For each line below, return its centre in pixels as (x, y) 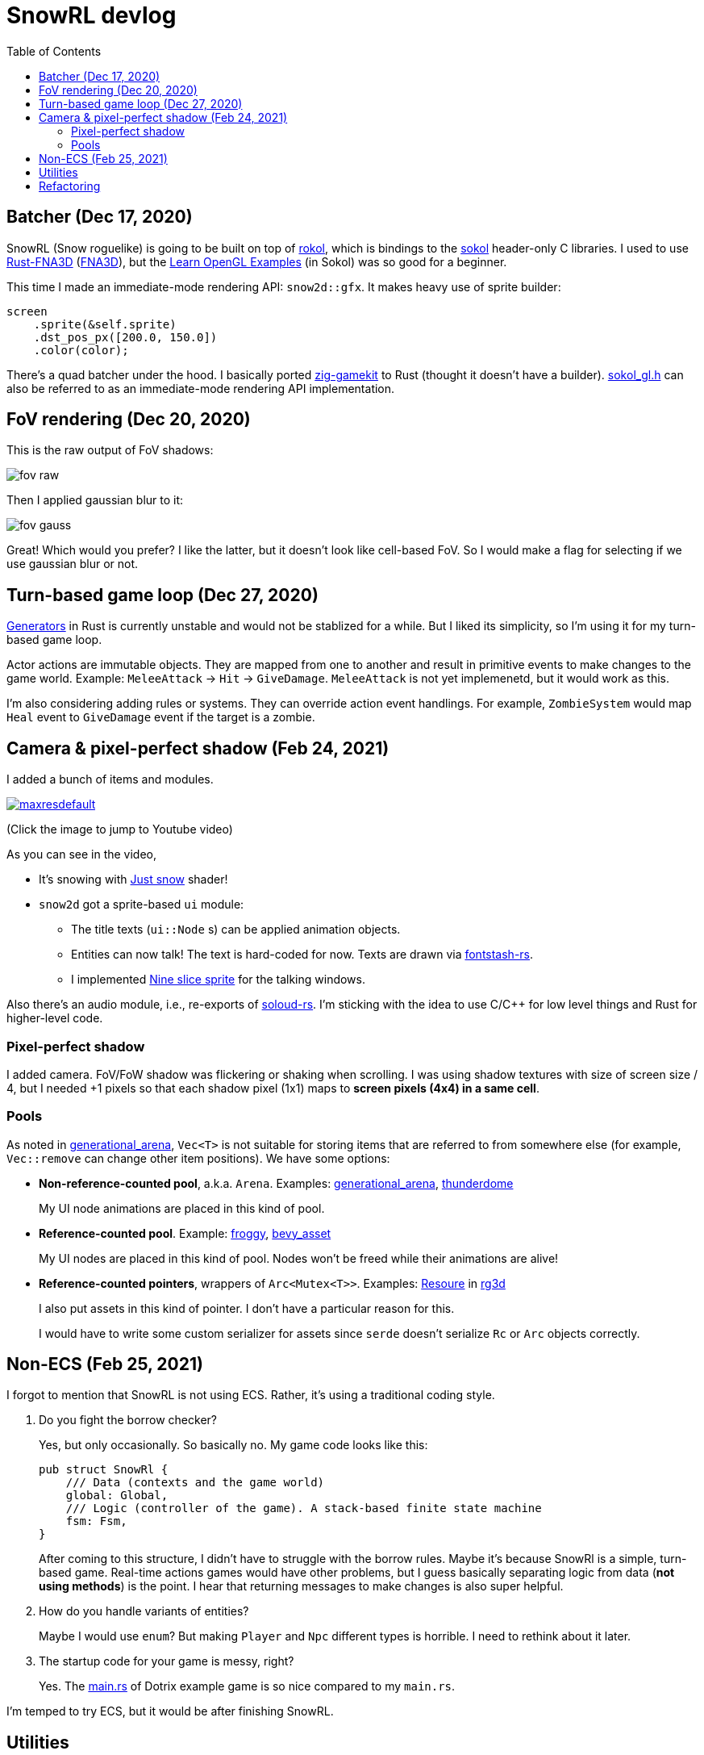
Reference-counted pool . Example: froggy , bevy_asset (185, 1233)
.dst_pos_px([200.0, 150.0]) (125, 337)
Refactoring (70, 186)
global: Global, (117, 1496)
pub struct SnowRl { (104, 1470)
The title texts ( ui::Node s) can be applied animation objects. (236, 930)
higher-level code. (55, 1018)
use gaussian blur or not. (73, 564)
